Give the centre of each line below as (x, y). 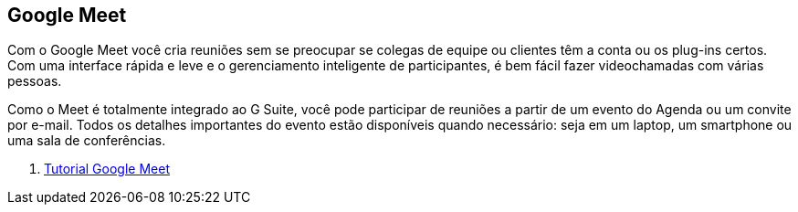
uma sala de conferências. (87, 141)
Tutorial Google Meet (107, 169)
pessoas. (35, 81)
